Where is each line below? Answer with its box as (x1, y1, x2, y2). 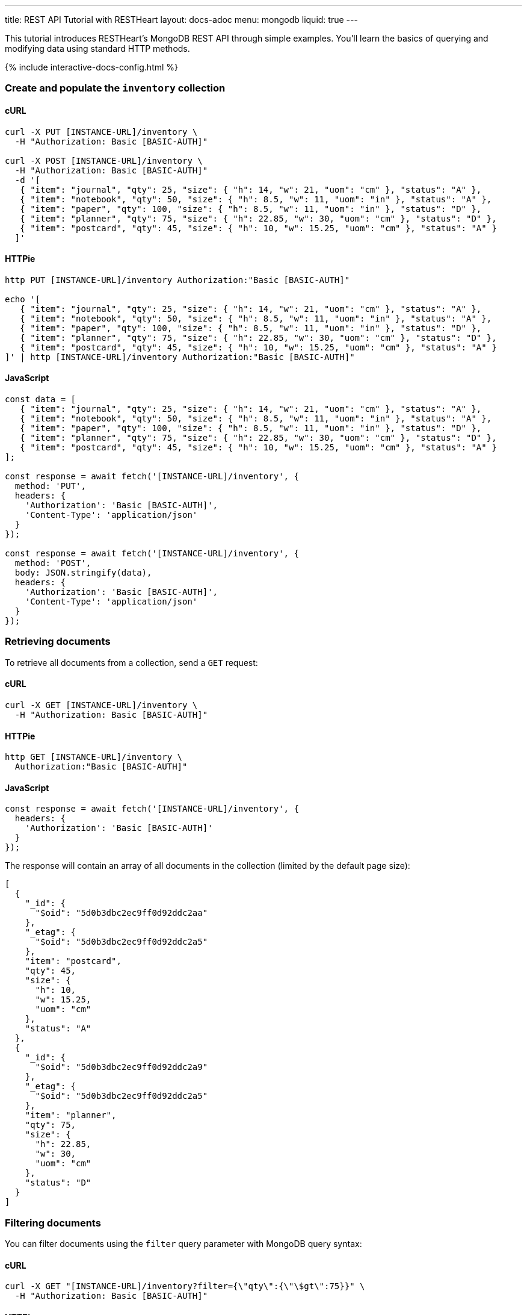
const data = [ (5, 394, 76, 405)
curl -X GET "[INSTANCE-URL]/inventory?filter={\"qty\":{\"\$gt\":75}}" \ (5, 1281, 365, 1292)
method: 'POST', (14, 558, 91, 568)
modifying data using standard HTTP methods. (5, 43, 190, 54)
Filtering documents (5, 1216, 101, 1229)
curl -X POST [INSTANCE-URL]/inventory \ (5, 155, 203, 166)
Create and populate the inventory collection (5, 82, 226, 95)
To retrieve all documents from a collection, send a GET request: (5, 657, 258, 668)
